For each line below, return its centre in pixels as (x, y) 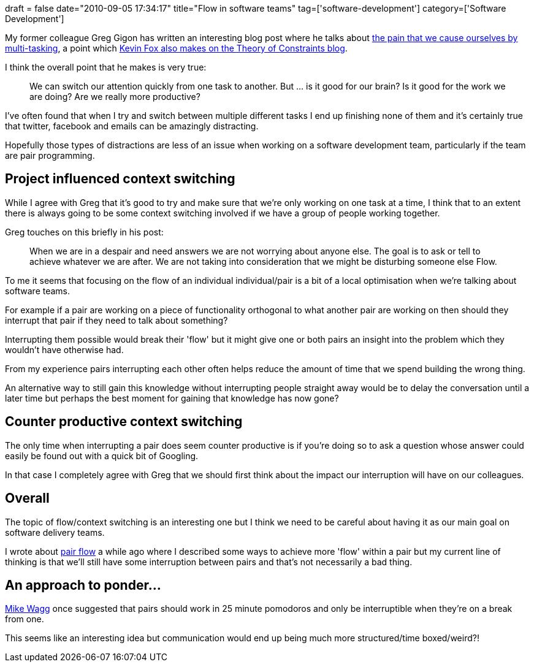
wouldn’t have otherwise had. (64, 349)
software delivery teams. (55, 532)
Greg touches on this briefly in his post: (84, 232)
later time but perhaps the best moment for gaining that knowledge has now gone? (172, 398)
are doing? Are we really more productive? (115, 97)
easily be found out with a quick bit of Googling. (102, 455)
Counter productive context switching (124, 422)
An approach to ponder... (83, 585)
